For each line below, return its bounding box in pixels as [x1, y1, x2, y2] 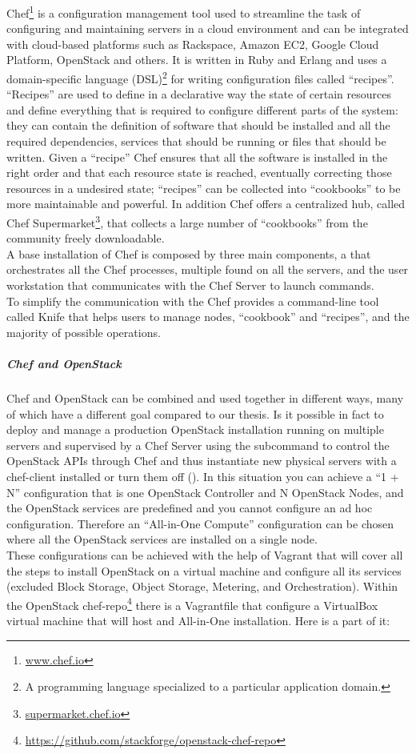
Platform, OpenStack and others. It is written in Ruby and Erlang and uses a [6, 51, 387, 68]
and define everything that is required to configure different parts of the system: [6, 101, 398, 118]
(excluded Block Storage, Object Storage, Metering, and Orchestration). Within [6, 578, 398, 595]
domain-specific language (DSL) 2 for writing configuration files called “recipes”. [6, 68, 394, 86]
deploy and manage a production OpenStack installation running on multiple [6, 421, 384, 438]
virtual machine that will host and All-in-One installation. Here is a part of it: [6, 612, 390, 628]
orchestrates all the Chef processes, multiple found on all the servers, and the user [6, 261, 409, 278]
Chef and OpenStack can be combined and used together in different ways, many [6, 390, 404, 406]
